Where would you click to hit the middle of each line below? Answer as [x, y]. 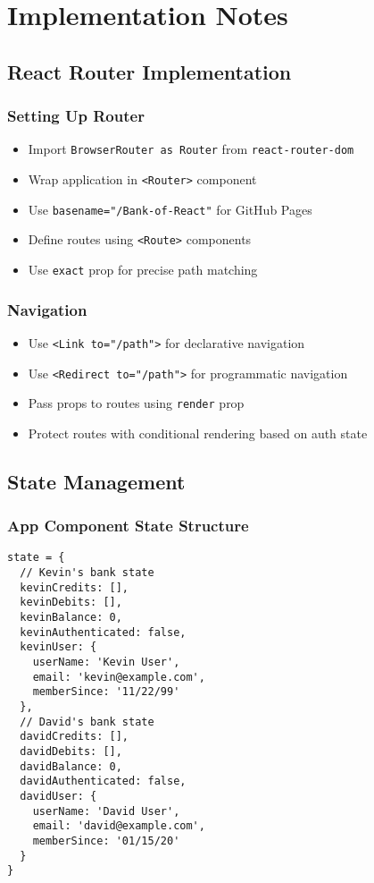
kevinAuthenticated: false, [103, 632]
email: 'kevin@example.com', [119, 677]
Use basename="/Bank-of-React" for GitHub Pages [170, 209]
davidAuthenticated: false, [103, 781]
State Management [96, 481]
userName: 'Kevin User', [106, 662]
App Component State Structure [128, 526]
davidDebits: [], [71, 751]
